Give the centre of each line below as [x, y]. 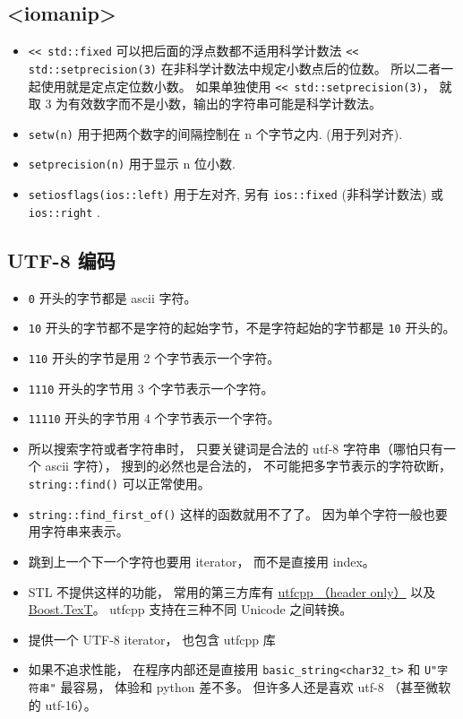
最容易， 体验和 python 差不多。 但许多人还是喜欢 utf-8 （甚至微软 [256, 687]
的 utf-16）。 [62, 704]
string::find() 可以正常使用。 [119, 484]
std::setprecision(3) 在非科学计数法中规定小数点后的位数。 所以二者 [235, 68]
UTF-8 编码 [61, 260]
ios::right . [64, 211]
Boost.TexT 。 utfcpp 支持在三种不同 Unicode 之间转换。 [190, 609]
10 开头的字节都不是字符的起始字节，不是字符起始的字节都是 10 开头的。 [242, 328]
